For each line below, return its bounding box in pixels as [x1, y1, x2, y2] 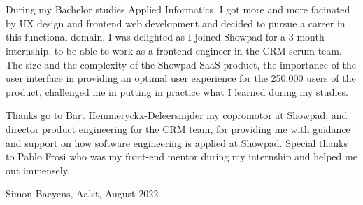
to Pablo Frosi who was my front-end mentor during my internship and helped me [6, 149, 357, 164]
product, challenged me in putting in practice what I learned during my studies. [6, 84, 348, 99]
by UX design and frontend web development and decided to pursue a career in [6, 15, 346, 30]
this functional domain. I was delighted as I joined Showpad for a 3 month [6, 29, 325, 44]
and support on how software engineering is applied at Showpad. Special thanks [6, 135, 348, 150]
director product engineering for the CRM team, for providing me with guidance [6, 121, 350, 136]
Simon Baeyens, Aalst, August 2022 [6, 186, 159, 201]
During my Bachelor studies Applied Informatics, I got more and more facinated [6, 2, 350, 17]
